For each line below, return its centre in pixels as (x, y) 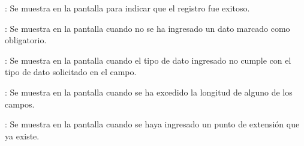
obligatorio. (26, 40)
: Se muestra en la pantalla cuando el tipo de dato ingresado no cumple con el (148, 60)
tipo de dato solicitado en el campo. (71, 72)
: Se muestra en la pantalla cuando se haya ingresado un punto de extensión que (152, 124)
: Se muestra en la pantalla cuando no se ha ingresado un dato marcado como (148, 28)
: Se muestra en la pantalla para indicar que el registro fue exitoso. (127, 8)
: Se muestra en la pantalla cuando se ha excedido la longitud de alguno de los (149, 92)
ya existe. (22, 135)
